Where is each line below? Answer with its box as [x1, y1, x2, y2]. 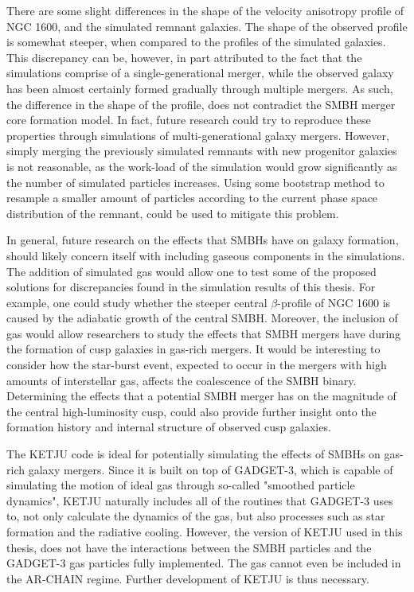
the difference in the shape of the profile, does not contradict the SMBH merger [6, 95, 396, 112]
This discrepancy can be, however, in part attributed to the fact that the [6, 49, 362, 65]
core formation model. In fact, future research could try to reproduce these [6, 111, 371, 128]
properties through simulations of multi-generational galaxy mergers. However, [6, 127, 389, 143]
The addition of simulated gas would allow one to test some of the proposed [6, 263, 377, 279]
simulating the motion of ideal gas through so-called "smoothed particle [6, 477, 355, 493]
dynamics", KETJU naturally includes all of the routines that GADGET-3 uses [6, 492, 393, 508]
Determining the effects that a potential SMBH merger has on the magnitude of [6, 388, 396, 404]
